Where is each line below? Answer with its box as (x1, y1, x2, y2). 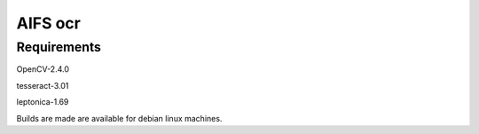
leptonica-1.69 (16, 97, 69, 107)
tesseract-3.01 (16, 80, 69, 91)
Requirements (16, 39, 102, 55)
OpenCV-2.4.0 (16, 64, 70, 75)
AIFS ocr (16, 13, 82, 33)
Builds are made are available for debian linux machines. (16, 113, 223, 123)
